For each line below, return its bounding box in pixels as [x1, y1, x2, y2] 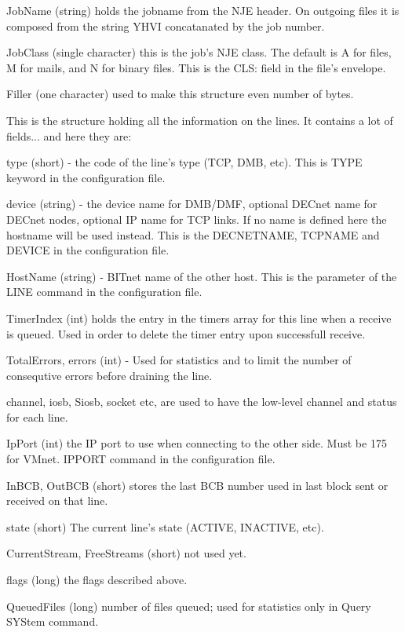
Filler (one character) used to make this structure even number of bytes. [6, 86, 354, 102]
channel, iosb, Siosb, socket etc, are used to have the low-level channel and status [6, 393, 397, 410]
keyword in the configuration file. [6, 169, 166, 185]
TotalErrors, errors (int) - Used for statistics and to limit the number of [6, 352, 352, 368]
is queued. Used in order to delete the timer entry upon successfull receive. [6, 325, 366, 342]
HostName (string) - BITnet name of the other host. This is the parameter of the [6, 268, 397, 284]
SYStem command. [6, 613, 99, 630]
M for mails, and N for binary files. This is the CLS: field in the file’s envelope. [6, 59, 386, 75]
